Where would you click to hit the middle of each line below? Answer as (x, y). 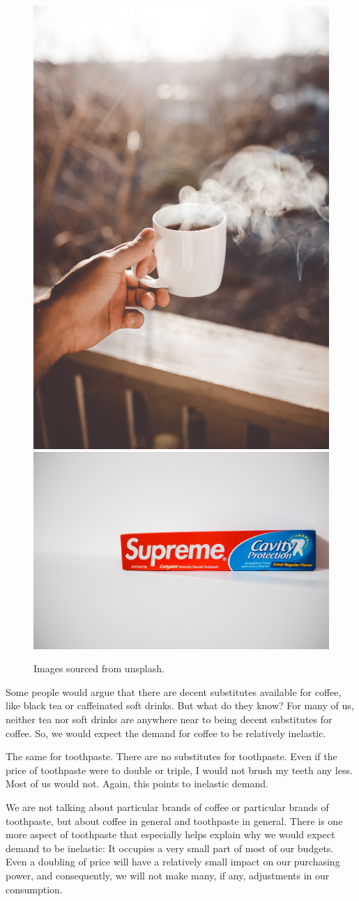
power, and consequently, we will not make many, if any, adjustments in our (168, 875)
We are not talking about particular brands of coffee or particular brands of (167, 807)
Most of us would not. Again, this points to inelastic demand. (137, 783)
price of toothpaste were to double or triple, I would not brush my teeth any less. (179, 770)
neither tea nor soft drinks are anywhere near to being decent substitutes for (169, 719)
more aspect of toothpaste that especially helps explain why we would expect (170, 834)
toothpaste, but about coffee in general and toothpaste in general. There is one (174, 820)
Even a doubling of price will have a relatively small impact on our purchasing (173, 862)
